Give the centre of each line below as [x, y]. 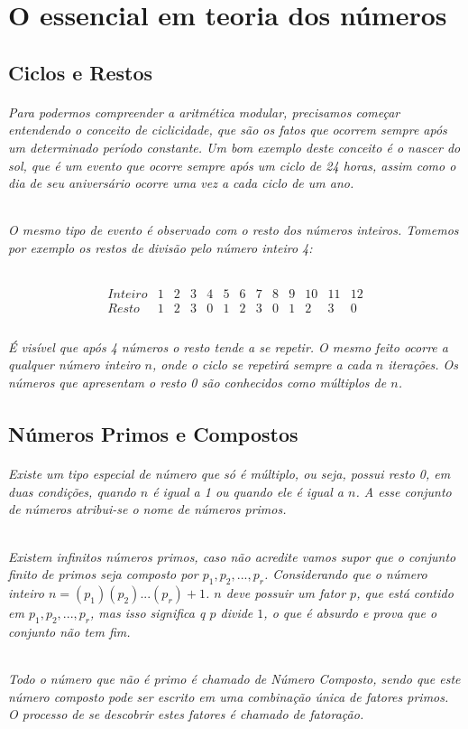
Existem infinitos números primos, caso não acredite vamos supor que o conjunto [232, 556]
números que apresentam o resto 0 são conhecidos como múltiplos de [197, 382]
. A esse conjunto [404, 491]
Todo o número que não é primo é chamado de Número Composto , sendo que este [234, 678]
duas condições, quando [72, 491]
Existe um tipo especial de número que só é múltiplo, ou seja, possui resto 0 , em [229, 474]
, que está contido [405, 592]
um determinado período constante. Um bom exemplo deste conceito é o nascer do [234, 147]
